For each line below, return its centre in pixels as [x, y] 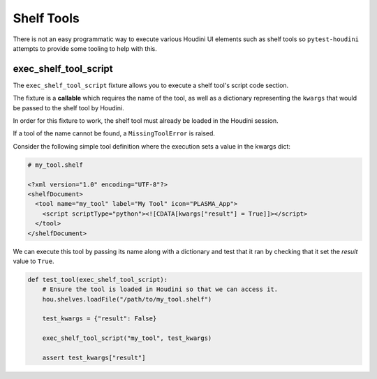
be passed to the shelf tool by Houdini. [69, 107]
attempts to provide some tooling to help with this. [85, 48]
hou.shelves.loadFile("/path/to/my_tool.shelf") [127, 299]
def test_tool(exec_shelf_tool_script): [97, 280]
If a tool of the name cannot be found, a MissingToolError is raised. [114, 133]
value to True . [34, 261]
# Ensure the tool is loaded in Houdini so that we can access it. [160, 289]
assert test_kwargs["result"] [94, 358]
